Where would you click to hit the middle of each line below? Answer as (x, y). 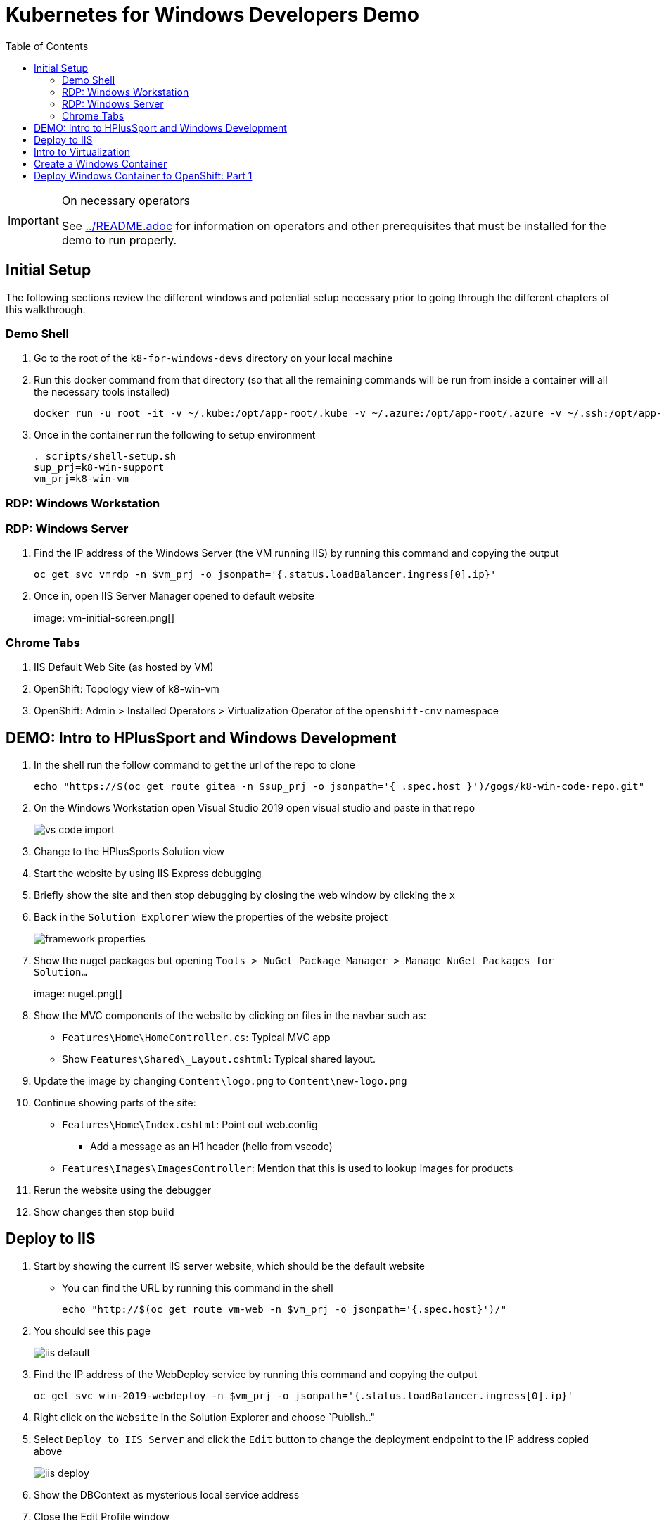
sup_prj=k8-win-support (99, 468)
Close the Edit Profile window (102, 1516)
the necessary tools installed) (102, 392)
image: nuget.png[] (78, 994)
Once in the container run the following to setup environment (175, 435)
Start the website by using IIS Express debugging (148, 874)
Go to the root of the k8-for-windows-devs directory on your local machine (213, 358)
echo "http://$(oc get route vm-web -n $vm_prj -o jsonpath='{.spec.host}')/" (285, 1309)
